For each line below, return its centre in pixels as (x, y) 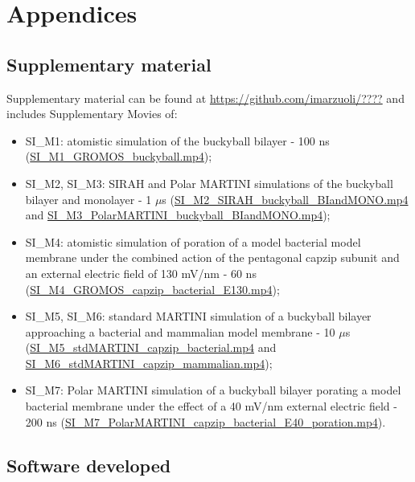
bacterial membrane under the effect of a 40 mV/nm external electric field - (211, 406)
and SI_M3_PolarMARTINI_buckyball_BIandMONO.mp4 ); (178, 215)
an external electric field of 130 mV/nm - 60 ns (141, 273)
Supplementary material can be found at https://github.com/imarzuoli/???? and (205, 98)
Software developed (89, 465)
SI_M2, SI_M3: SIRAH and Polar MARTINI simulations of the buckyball (209, 183)
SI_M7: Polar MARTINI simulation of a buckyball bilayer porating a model (213, 390)
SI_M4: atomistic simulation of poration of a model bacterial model (193, 241)
